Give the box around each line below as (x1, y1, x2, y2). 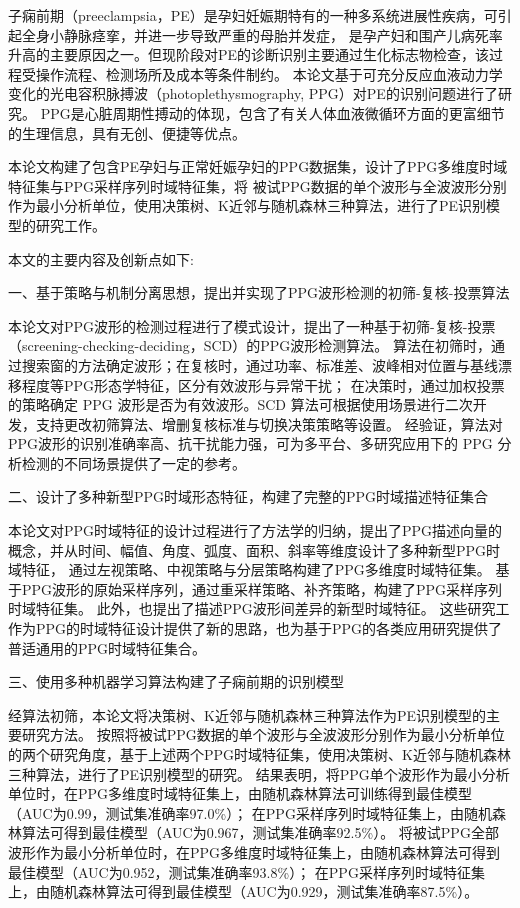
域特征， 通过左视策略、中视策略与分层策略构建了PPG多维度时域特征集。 (8, 559, 491, 580)
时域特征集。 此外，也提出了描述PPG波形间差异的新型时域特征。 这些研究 (8, 598, 496, 619)
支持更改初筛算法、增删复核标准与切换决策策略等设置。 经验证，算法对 (35, 413, 503, 434)
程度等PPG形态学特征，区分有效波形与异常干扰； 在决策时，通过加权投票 (21, 374, 505, 395)
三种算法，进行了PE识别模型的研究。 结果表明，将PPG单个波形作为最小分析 (8, 763, 510, 784)
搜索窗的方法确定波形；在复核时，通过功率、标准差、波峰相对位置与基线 (21, 354, 498, 375)
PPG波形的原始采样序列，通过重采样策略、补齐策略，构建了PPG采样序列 (21, 578, 503, 599)
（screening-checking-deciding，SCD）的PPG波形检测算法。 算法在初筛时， (8, 335, 492, 356)
